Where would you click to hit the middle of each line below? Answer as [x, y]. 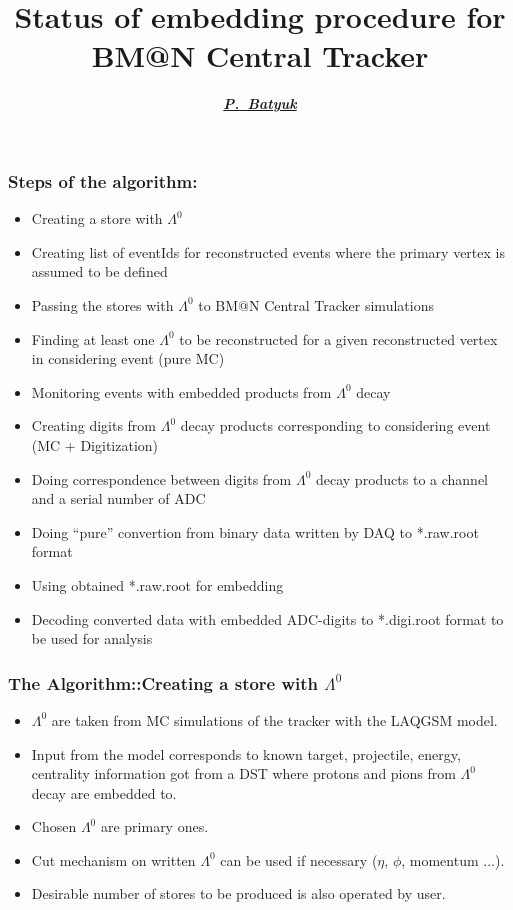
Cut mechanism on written [113, 859]
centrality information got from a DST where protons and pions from [243, 773]
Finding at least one [93, 338]
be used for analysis [92, 638]
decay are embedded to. [104, 792]
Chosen [54, 826]
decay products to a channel [401, 478]
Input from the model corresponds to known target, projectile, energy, [246, 753]
